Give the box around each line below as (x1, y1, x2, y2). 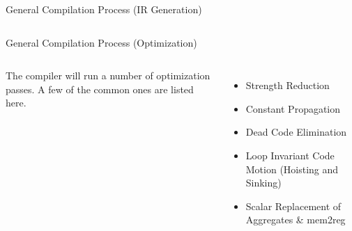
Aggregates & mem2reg (245, 212, 346, 227)
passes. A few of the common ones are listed (6, 81, 194, 96)
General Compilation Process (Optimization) (6, 35, 197, 49)
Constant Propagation (245, 101, 341, 115)
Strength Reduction (245, 78, 330, 93)
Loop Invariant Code (245, 148, 335, 162)
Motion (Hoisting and (245, 161, 339, 176)
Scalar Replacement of (245, 198, 342, 213)
